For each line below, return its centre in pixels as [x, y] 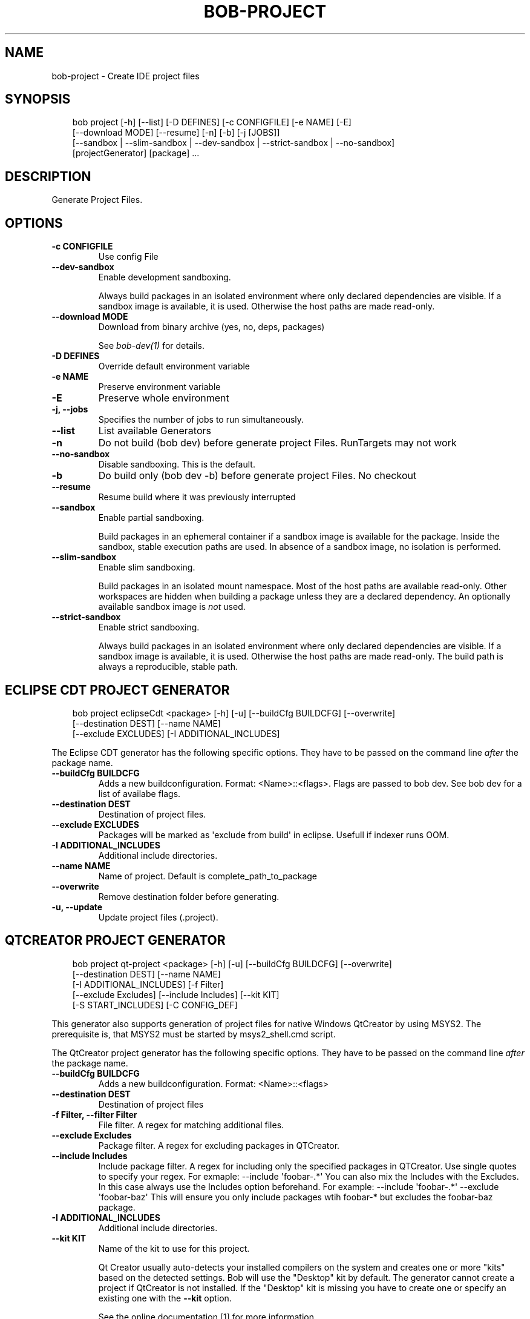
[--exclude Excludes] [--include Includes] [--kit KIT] [176, 994]
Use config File [128, 257]
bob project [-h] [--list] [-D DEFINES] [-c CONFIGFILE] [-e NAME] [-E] [212, 122]
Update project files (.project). [158, 917]
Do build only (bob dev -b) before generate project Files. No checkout [257, 476]
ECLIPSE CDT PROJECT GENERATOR [117, 690]
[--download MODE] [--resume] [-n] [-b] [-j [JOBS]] [176, 133]
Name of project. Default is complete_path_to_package [208, 876]
